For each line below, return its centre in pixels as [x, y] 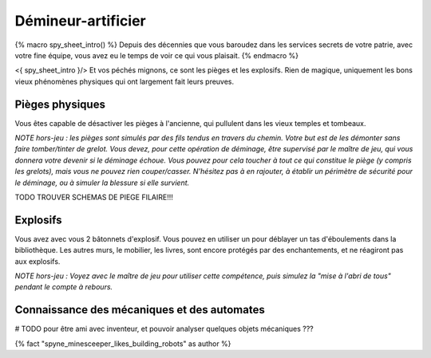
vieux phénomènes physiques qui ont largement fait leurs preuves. [125, 81]
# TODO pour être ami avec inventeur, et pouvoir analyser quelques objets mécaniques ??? [164, 329]
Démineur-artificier [81, 21]
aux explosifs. [38, 261]
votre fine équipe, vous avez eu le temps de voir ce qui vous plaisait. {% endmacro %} [157, 55]
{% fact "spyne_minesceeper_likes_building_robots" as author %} [123, 344]
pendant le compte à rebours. [64, 287]
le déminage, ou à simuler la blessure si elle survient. [102, 183]
